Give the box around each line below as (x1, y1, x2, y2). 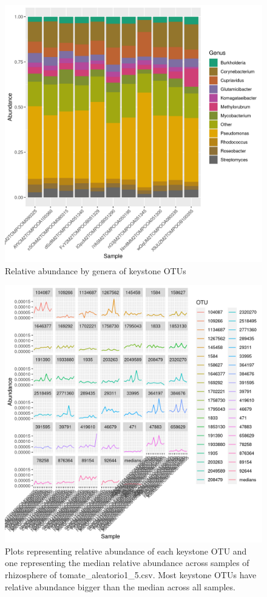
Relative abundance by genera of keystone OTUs (5, 264, 186, 277)
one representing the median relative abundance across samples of (5, 556, 249, 569)
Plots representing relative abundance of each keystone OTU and (5, 544, 247, 557)
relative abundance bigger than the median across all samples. (5, 580, 235, 593)
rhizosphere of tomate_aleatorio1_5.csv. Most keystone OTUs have (5, 568, 257, 581)
